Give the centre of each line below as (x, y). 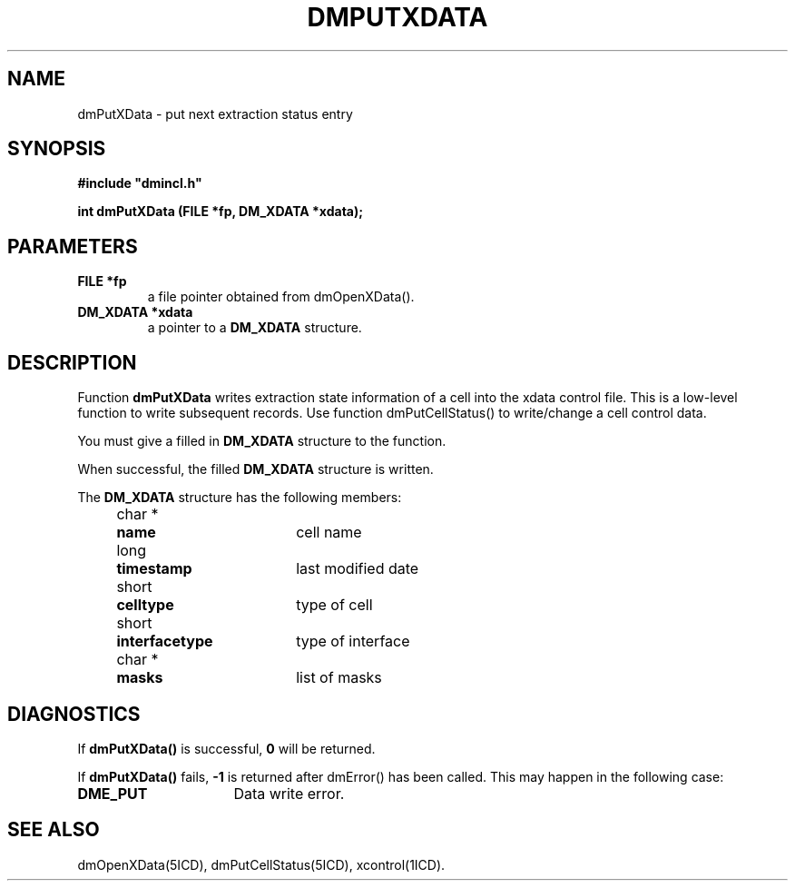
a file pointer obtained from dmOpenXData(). (281, 297)
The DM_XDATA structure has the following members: (240, 498)
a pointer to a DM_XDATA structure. (255, 328)
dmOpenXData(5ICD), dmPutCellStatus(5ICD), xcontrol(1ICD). (261, 864)
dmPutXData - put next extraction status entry (215, 113)
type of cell (334, 605)
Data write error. (289, 793)
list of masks (339, 678)
